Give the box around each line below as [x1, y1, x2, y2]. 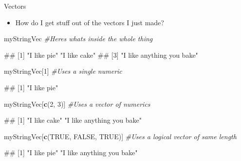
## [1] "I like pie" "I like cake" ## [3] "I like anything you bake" [4, 49, 198, 60]
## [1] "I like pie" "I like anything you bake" [4, 147, 138, 158]
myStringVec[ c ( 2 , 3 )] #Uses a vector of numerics [4, 98, 150, 109]
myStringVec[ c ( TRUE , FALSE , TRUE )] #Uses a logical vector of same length [4, 131, 237, 141]
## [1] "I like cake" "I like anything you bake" [4, 115, 142, 125]
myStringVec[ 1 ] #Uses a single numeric [4, 66, 122, 76]
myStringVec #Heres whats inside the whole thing [4, 33, 153, 44]
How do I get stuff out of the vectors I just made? [15, 17, 164, 27]
